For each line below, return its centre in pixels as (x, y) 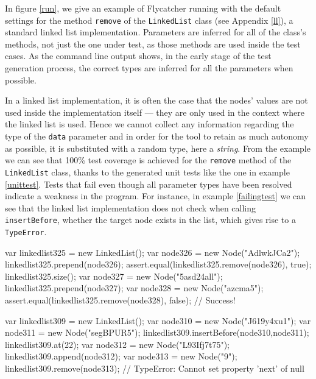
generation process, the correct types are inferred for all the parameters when (149, 68)
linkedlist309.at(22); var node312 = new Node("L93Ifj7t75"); (117, 344)
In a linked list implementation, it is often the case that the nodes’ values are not (156, 100)
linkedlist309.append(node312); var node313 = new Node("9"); (121, 356)
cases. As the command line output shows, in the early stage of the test (138, 56)
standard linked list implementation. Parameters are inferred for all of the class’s (156, 32)
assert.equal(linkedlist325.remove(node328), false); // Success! (120, 300)
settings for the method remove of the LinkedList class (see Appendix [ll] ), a (149, 20)
